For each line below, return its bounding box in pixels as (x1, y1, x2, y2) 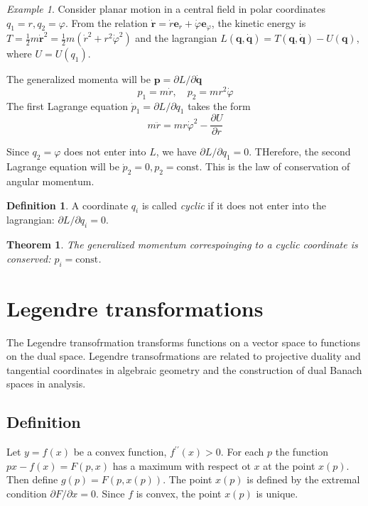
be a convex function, (73, 444, 167, 459)
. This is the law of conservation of (199, 159, 350, 174)
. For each (220, 444, 264, 459)
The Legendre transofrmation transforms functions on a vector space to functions (6, 334, 360, 349)
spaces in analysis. (6, 376, 86, 391)
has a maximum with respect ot (112, 458, 251, 473)
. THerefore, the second (249, 144, 351, 159)
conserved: (6, 251, 51, 265)
